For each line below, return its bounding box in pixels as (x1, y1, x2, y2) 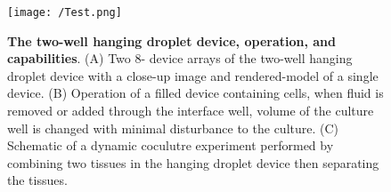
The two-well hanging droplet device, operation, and (7, 31, 336, 50)
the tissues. (7, 171, 68, 189)
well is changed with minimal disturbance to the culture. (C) (7, 118, 339, 137)
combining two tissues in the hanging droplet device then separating (7, 153, 379, 172)
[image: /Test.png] (7, 6, 122, 19)
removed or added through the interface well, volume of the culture (7, 101, 374, 120)
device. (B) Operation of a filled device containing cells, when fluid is (7, 84, 384, 102)
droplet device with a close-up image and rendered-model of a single (7, 66, 379, 84)
